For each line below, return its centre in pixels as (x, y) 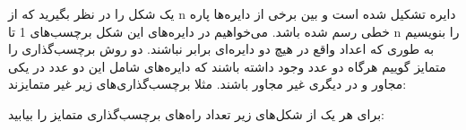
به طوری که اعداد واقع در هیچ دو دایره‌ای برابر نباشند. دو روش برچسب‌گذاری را (221, 49)
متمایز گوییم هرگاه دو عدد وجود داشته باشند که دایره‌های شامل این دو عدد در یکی (227, 66)
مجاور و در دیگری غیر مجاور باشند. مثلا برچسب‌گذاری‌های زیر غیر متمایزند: (207, 84)
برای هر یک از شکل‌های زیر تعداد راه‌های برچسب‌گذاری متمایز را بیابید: (196, 113)
